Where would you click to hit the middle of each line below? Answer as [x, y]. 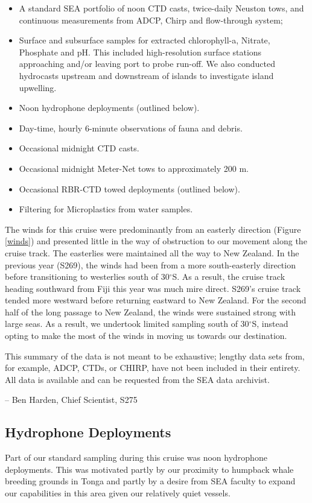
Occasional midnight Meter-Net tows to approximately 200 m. [134, 168]
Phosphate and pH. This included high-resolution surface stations [140, 52]
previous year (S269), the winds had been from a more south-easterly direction [150, 264]
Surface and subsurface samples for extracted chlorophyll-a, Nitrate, [145, 40]
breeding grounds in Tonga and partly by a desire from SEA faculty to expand [150, 481]
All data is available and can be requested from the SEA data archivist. [137, 379]
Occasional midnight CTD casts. [79, 148]
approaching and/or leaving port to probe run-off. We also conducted [147, 64]
